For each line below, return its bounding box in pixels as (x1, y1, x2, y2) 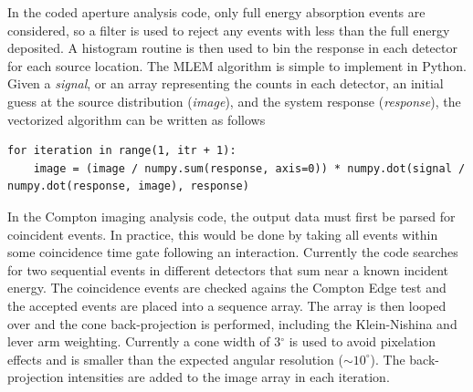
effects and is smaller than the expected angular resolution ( (7, 349, 343, 368)
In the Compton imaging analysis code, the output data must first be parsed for (7, 206, 456, 225)
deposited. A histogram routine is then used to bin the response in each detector (7, 38, 457, 57)
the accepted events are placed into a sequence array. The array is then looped (7, 295, 447, 315)
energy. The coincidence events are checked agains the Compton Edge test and (7, 278, 447, 297)
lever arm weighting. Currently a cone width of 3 (7, 332, 281, 351)
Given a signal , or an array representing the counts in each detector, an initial (7, 74, 444, 93)
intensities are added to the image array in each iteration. (68, 367, 390, 387)
